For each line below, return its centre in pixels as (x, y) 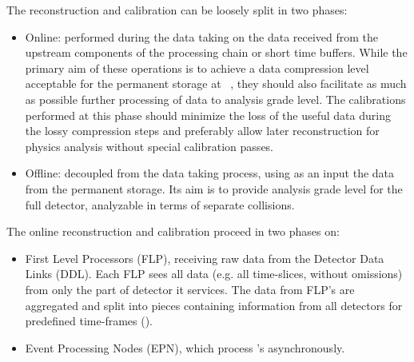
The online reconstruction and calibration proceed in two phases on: (173, 231)
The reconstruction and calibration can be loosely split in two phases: (177, 10)
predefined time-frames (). (89, 321)
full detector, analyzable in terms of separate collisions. (160, 204)
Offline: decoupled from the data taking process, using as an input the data (210, 173)
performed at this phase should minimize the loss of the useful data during (208, 115)
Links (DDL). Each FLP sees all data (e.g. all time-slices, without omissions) (214, 274)
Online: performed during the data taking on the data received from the (202, 36)
